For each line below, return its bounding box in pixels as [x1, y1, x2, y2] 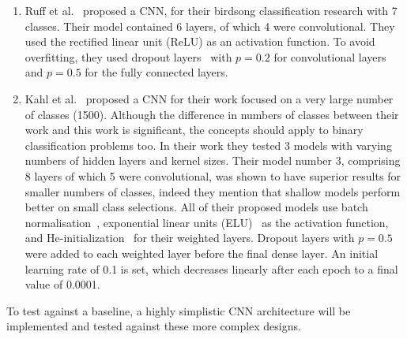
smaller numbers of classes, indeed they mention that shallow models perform [24, 183, 401, 199]
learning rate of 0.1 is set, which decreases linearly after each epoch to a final [24, 260, 398, 277]
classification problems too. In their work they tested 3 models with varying [24, 136, 392, 153]
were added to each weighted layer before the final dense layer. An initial [24, 244, 379, 261]
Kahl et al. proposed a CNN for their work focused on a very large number [24, 90, 394, 106]
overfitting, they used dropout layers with [24, 48, 232, 65]
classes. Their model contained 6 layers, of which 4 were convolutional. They [24, 17, 395, 34]
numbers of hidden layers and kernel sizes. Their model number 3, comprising [24, 152, 401, 169]
